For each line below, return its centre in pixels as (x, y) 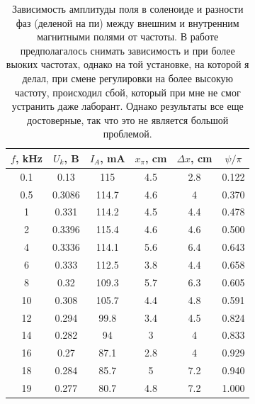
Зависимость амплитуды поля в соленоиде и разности (128, 9)
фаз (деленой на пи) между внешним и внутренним (127, 22)
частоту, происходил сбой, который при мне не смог (127, 92)
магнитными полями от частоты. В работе (128, 37)
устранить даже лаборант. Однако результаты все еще (127, 106)
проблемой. (127, 134)
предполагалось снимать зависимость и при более (127, 50)
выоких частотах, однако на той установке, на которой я (127, 64)
